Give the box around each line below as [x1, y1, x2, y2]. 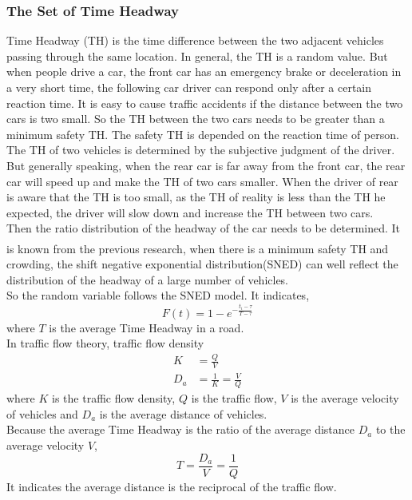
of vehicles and [6, 405, 78, 422]
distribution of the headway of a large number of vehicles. [6, 271, 289, 288]
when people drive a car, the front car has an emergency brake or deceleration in [6, 63, 402, 80]
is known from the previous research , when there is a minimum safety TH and [6, 240, 389, 256]
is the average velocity [291, 390, 399, 407]
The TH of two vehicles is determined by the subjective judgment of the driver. [6, 141, 395, 158]
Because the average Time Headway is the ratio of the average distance [6, 421, 355, 438]
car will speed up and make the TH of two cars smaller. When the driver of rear [6, 173, 398, 189]
